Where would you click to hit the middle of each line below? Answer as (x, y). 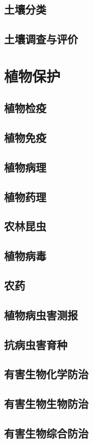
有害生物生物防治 (46, 404)
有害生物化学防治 (46, 374)
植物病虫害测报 (41, 315)
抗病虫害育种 (36, 344)
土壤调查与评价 (41, 39)
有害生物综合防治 (46, 433)
